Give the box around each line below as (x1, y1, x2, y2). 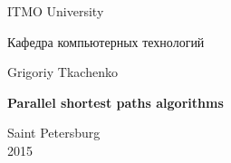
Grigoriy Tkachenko (7, 62, 118, 81)
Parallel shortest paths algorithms (7, 92, 224, 111)
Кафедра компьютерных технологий (7, 32, 205, 51)
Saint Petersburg (7, 123, 101, 142)
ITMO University (7, 2, 104, 20)
